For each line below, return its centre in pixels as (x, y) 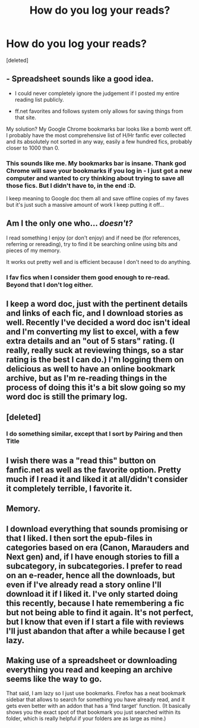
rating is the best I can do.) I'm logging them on (95, 360)
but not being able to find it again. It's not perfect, (100, 612)
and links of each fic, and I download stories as (95, 313)
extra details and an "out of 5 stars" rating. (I (91, 341)
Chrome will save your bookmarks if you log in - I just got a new (99, 171)
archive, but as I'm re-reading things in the (87, 378)
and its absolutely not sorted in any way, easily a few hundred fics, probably (99, 141)
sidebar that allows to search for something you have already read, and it (96, 699)
